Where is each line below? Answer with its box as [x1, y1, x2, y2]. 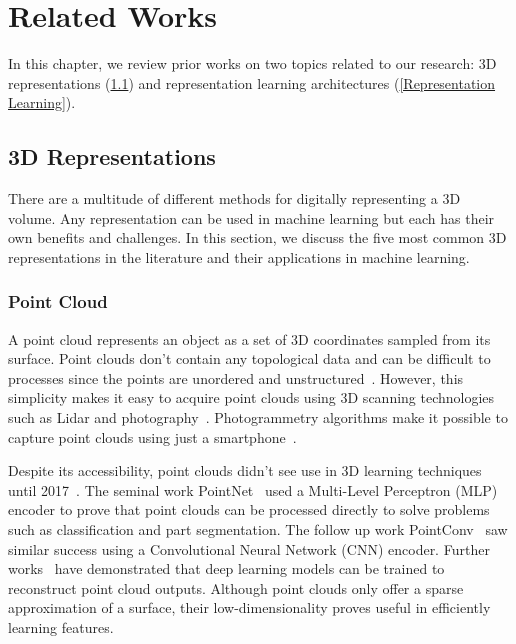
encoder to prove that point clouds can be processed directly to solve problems [8, 499, 490, 520]
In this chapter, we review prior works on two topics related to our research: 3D [8, 53, 497, 74]
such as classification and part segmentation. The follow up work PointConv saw [8, 519, 508, 540]
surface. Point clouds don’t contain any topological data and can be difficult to [8, 348, 491, 369]
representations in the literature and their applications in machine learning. [8, 246, 470, 267]
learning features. [8, 617, 114, 638]
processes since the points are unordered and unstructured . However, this [8, 367, 464, 388]
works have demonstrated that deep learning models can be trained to [8, 558, 445, 579]
